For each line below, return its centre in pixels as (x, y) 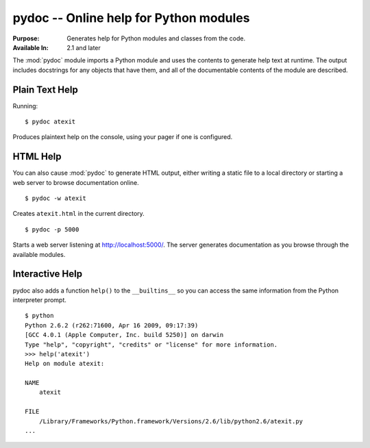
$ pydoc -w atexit (56, 198)
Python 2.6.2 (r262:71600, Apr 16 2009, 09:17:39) (112, 325)
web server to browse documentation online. (76, 182)
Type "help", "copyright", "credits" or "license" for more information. (151, 345)
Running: (25, 105)
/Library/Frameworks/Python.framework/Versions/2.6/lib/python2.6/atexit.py (171, 421)
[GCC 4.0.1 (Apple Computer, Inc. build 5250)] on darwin (124, 335)
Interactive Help (47, 274)
